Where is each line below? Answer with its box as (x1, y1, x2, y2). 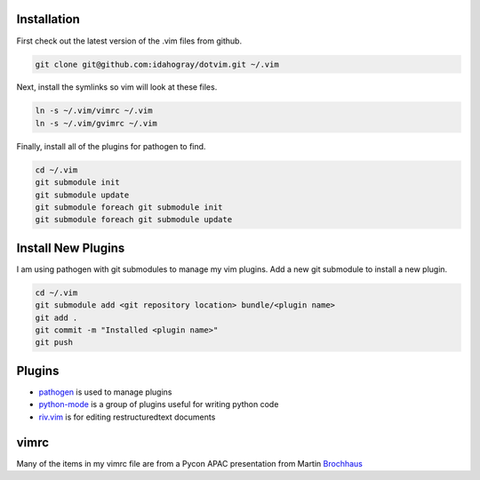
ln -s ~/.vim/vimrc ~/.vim (35, 106, 153, 116)
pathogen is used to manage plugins (38, 387, 172, 397)
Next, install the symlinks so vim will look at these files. (16, 82, 218, 92)
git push (35, 338, 74, 348)
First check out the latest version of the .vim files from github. (16, 36, 243, 46)
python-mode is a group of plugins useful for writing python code (38, 399, 279, 410)
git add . (35, 312, 78, 323)
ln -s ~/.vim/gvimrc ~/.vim (35, 118, 157, 128)
